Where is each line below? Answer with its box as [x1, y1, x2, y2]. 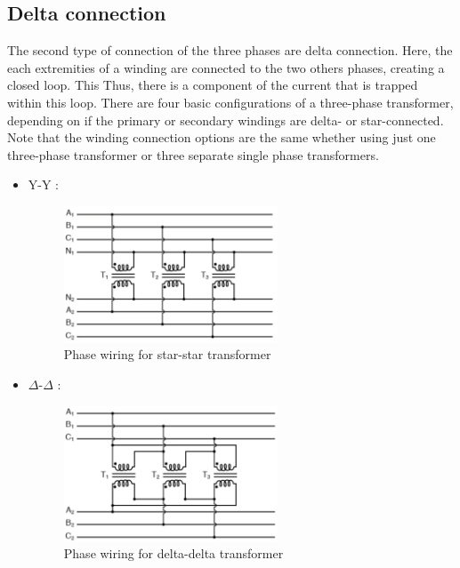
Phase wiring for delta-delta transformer [63, 544, 284, 563]
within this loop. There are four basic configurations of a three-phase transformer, [7, 92, 454, 111]
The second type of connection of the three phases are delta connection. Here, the [7, 41, 453, 60]
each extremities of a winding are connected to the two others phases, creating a [7, 58, 445, 76]
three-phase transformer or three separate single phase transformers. [7, 145, 379, 164]
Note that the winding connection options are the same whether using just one [7, 128, 436, 147]
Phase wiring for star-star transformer [63, 345, 271, 364]
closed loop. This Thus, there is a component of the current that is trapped [7, 76, 418, 94]
